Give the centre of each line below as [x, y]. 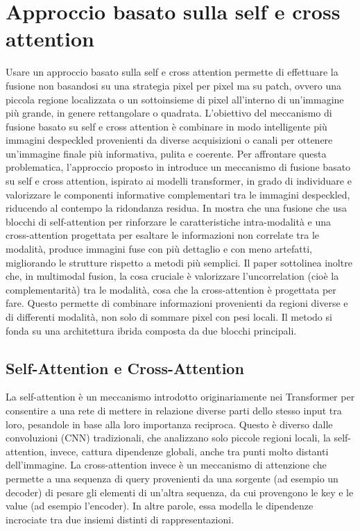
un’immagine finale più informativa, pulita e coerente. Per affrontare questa [166, 153]
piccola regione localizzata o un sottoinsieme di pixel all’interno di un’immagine [175, 99]
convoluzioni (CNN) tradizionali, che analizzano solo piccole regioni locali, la [168, 438]
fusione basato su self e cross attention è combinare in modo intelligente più [166, 126]
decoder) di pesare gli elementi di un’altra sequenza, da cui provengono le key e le [180, 492]
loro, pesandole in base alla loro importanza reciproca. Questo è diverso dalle [169, 424]
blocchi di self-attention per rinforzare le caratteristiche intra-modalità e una [169, 221]
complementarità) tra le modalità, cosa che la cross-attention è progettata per [171, 289]
